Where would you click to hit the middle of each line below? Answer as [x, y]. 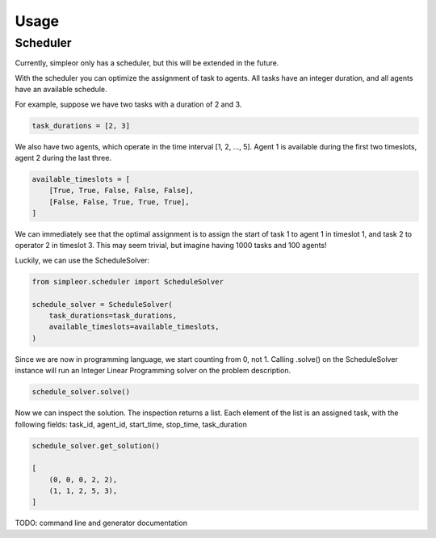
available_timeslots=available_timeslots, [134, 327]
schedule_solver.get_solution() [96, 446]
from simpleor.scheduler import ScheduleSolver [128, 282]
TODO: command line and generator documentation [101, 523]
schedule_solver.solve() [81, 392]
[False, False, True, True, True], [119, 202]
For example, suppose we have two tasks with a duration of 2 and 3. [128, 104]
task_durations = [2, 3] [81, 126]
